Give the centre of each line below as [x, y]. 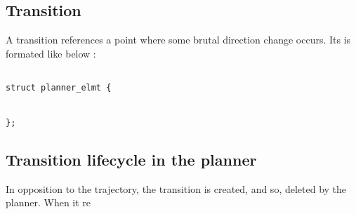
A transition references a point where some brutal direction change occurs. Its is [178, 40]
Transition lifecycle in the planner [131, 160]
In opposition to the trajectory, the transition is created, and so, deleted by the [176, 188]
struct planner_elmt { [59, 88]
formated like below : [51, 53]
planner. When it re [48, 202]
